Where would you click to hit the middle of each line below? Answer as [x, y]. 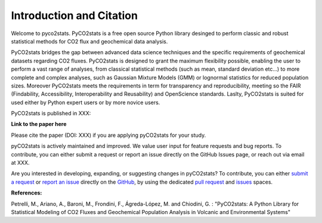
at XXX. [20, 163]
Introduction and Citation [75, 15]
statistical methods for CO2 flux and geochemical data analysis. [89, 41]
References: [27, 193]
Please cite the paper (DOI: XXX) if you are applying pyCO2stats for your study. [109, 135]
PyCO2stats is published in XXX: [51, 114]
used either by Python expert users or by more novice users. [86, 102]
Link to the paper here [39, 124]
